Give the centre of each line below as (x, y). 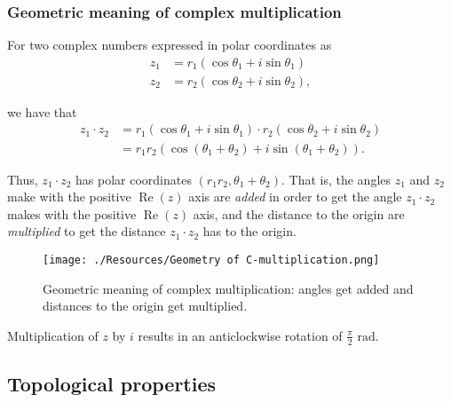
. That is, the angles (336, 179)
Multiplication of (53, 335)
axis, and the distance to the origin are (299, 213)
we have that (42, 111)
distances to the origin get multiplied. (145, 306)
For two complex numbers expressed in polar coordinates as (170, 45)
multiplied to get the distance (87, 231)
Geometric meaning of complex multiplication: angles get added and (228, 288)
